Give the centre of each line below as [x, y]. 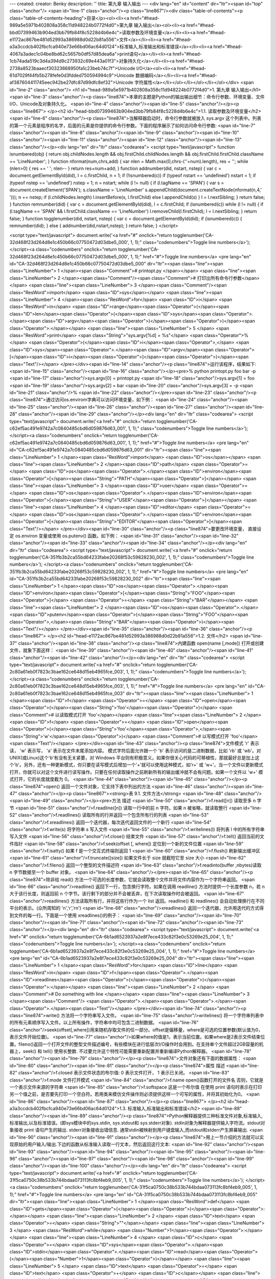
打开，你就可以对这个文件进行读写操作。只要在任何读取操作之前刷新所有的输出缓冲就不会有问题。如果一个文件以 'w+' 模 [136, 772]
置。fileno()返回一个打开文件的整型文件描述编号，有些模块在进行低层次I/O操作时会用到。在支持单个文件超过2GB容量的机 [136, 1044]
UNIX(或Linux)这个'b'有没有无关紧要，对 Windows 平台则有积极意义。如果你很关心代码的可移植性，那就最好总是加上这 [134, 758]
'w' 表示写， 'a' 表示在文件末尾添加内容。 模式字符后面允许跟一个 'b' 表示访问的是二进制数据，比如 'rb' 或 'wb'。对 [140, 751]
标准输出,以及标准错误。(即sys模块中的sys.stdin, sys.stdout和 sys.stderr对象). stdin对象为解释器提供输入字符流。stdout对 [137, 1122]
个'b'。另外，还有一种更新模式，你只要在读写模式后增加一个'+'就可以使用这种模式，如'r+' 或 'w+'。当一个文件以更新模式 [136, 765]
